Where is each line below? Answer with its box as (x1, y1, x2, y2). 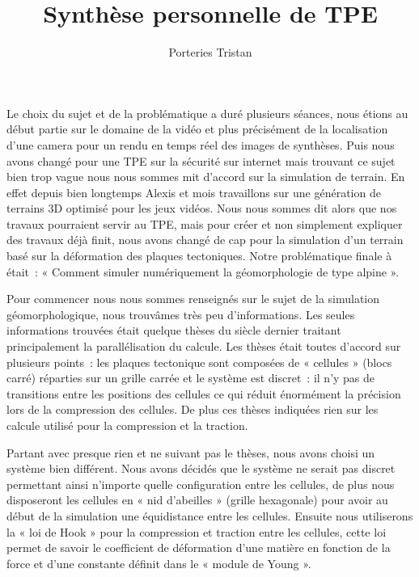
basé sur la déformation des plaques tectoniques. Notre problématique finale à (6, 247, 392, 264)
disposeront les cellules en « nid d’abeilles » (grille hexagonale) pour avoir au (6, 491, 388, 508)
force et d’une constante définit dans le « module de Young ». (6, 554, 311, 571)
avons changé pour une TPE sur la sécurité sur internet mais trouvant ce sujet (6, 152, 396, 169)
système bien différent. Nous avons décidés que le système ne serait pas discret (6, 460, 396, 477)
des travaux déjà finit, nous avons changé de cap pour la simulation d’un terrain (6, 231, 404, 248)
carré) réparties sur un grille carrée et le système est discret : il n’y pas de (6, 369, 375, 386)
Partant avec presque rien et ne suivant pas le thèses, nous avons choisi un (6, 444, 375, 461)
